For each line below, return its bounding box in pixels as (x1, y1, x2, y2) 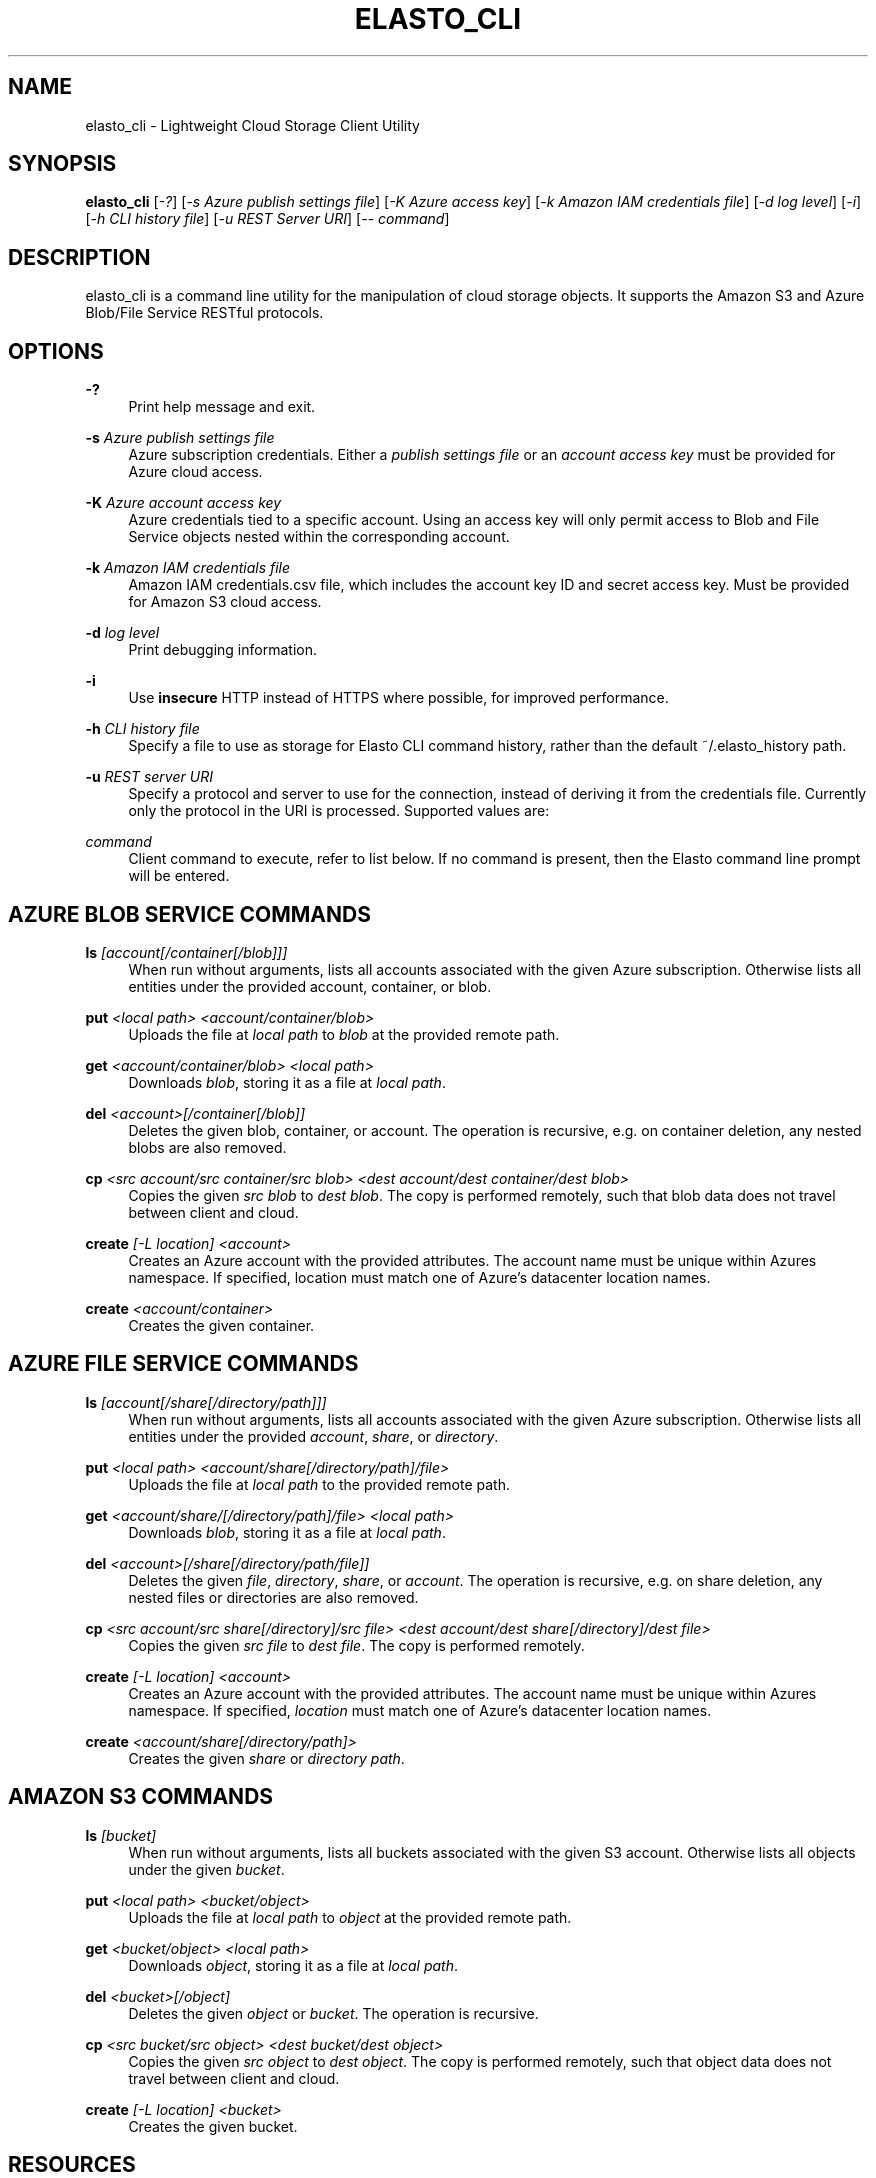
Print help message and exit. (128, 398, 316, 416)
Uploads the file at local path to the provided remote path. (128, 1475, 511, 1493)
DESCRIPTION (8, 244, 151, 270)
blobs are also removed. (128, 1138, 287, 1156)
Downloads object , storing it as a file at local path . (128, 1956, 459, 1974)
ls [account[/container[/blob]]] (85, 943, 288, 961)
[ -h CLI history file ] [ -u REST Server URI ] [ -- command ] (85, 210, 450, 228)
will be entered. (128, 867, 230, 885)
